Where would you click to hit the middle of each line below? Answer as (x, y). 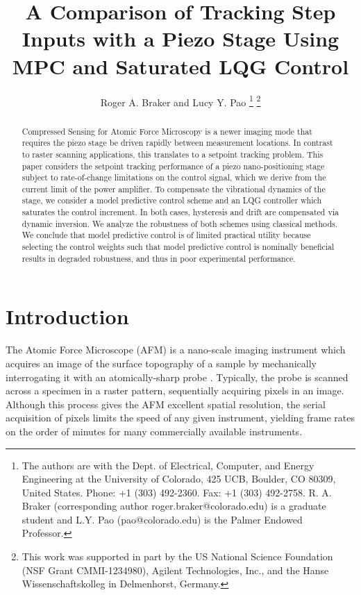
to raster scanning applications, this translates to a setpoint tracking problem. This (173, 154)
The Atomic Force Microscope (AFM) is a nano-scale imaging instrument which (176, 350)
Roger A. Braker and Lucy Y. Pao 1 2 (180, 101)
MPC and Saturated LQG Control (180, 66)
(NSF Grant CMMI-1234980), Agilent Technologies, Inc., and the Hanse (175, 570)
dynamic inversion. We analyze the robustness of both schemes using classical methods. (179, 223)
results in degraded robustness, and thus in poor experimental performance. (159, 258)
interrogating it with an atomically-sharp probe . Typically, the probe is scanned (177, 377)
